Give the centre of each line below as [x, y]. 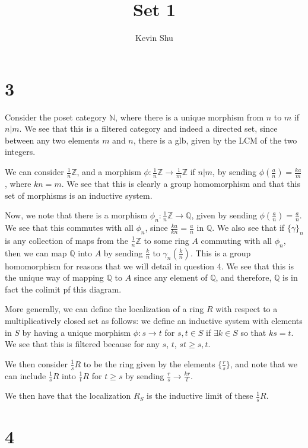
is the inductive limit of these [200, 395]
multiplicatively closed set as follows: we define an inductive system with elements [154, 320]
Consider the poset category [56, 117]
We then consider [36, 363]
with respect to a [247, 309]
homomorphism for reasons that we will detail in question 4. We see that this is [150, 266]
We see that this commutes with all [69, 228]
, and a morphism [109, 172]
